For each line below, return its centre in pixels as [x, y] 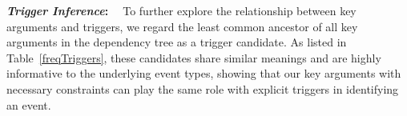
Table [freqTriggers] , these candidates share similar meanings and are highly [194, 57]
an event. [29, 104]
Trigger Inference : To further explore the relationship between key [181, 10]
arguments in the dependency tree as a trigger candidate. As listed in [177, 42]
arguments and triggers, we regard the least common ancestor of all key [182, 26]
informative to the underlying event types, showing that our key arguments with [204, 73]
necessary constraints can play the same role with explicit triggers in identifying [203, 88]
